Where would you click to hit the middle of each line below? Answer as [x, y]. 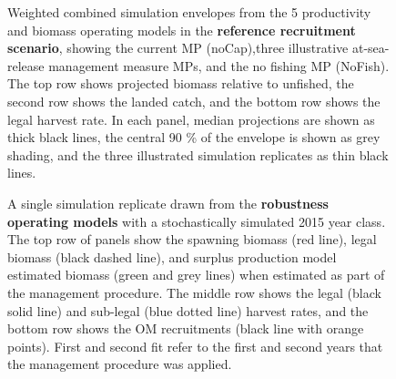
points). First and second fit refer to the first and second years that [195, 346]
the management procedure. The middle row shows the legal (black [194, 292]
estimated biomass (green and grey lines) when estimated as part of [196, 275]
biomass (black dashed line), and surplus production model [172, 256]
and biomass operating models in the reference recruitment [182, 30]
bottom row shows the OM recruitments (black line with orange [186, 328]
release [26, 65]
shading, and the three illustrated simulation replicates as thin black [198, 154]
